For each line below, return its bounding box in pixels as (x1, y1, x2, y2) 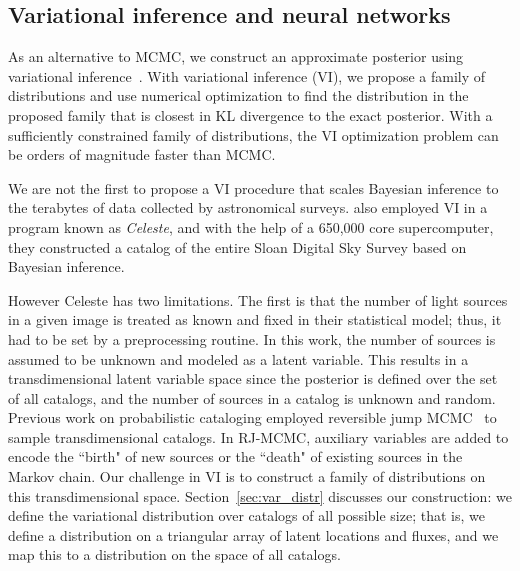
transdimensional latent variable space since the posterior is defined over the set (8, 368, 498, 389)
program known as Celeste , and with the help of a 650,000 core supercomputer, (8, 216, 494, 237)
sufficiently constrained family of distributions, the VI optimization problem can (8, 124, 499, 145)
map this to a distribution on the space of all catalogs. (8, 544, 341, 565)
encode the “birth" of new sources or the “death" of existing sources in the (8, 446, 463, 467)
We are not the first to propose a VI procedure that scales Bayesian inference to (8, 177, 499, 198)
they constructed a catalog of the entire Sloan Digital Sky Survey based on (8, 236, 467, 257)
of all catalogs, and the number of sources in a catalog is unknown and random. (8, 387, 496, 408)
